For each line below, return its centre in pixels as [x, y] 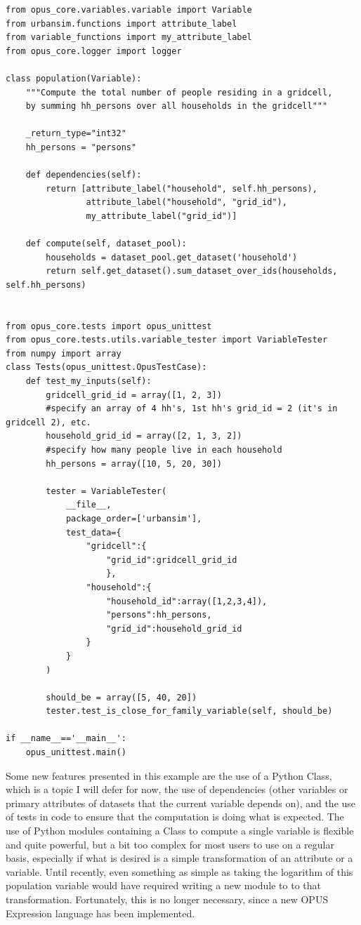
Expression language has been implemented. [100, 913]
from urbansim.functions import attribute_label [122, 24]
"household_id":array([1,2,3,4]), [187, 601]
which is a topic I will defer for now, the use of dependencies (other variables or [177, 789]
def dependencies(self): [84, 175]
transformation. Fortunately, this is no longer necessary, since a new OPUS [167, 899]
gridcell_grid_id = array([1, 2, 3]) [134, 395]
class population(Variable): [74, 78]
